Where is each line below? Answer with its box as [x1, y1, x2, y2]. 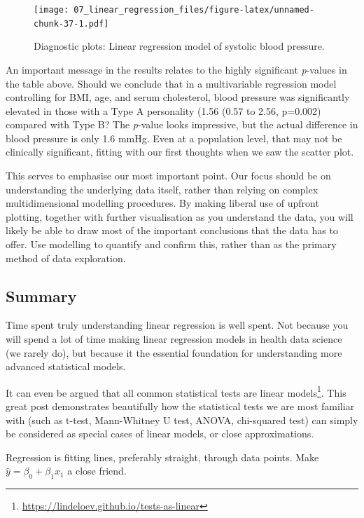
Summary [6, 285, 77, 306]
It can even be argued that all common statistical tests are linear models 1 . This [6, 383, 346, 400]
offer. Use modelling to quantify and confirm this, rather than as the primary [6, 237, 337, 252]
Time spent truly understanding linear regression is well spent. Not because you [6, 318, 349, 332]
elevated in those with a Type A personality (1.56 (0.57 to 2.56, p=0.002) [6, 103, 321, 118]
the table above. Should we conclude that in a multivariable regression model [6, 76, 337, 90]
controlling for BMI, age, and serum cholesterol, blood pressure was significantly [6, 90, 350, 104]
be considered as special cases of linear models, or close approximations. [6, 426, 314, 441]
